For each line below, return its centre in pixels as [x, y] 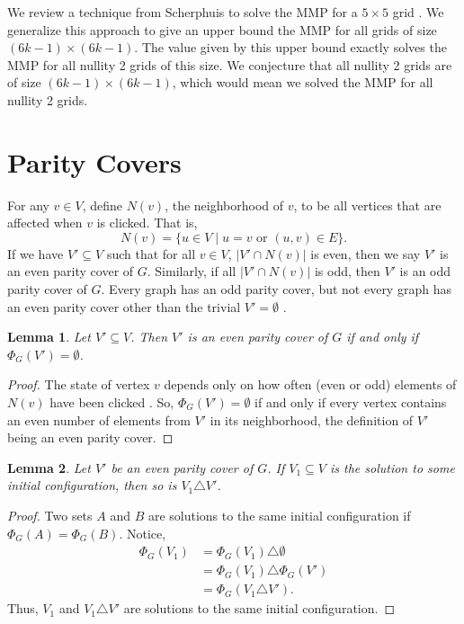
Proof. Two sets [50, 515]
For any [28, 205]
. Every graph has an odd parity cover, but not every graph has [276, 289]
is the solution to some [392, 467]
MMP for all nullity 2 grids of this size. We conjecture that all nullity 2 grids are [230, 64]
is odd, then [347, 271]
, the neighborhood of [224, 205]
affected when [45, 223]
